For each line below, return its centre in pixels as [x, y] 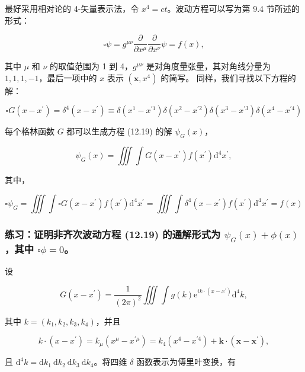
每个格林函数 [30, 131]
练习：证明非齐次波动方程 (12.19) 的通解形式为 [113, 234]
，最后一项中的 [68, 77]
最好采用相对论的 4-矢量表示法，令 [72, 8]
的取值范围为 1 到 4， [91, 66]
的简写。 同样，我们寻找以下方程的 [228, 77]
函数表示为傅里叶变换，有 [186, 362]
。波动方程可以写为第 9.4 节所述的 [233, 8]
